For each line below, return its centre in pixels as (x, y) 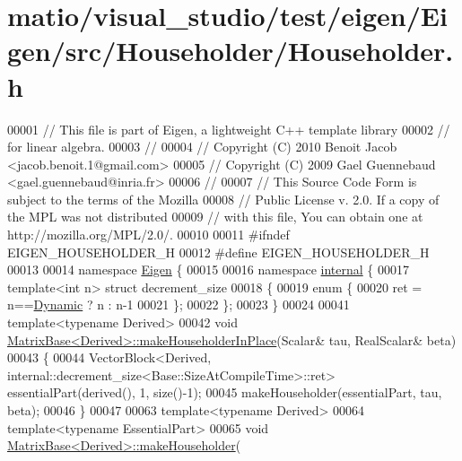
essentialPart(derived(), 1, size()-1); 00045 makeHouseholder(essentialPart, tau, (225, 392)
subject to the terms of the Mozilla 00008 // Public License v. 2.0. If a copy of (223, 199)
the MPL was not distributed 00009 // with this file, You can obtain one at (215, 217)
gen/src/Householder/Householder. (231, 51)
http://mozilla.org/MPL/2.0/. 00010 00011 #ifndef (148, 235)
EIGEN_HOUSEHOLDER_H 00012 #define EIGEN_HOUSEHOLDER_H (218, 252)
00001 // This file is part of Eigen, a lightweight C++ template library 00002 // (229, 129)
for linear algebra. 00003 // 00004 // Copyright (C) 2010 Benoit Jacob (202, 147)
